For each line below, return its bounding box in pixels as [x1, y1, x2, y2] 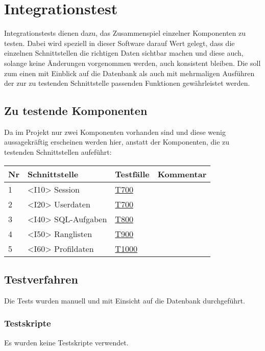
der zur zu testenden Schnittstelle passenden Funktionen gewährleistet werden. [4, 78, 250, 88]
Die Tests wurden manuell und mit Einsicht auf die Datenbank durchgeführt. [4, 295, 245, 306]
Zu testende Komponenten [4, 103, 148, 119]
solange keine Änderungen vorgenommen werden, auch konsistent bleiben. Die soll [4, 57, 261, 68]
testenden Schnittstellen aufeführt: [4, 147, 112, 157]
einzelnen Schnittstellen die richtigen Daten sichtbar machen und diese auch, [4, 48, 244, 58]
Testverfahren [4, 271, 78, 287]
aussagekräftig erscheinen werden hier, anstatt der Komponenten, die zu [4, 136, 230, 147]
